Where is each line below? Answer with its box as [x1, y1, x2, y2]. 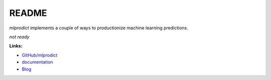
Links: [9, 43, 23, 49]
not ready [9, 34, 30, 40]
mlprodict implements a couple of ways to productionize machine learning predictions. [9, 25, 188, 31]
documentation [22, 59, 54, 65]
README [9, 7, 47, 18]
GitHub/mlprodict [22, 52, 58, 58]
